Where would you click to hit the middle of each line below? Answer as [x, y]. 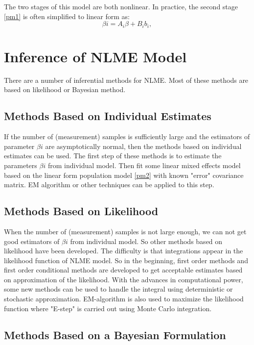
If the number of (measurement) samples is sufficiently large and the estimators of [127, 136]
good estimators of [32, 241]
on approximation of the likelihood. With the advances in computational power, [124, 279]
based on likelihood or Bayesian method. [65, 89]
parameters [21, 165]
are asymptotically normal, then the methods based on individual [143, 146]
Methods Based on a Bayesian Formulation [115, 334]
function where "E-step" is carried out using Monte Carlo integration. [108, 308]
